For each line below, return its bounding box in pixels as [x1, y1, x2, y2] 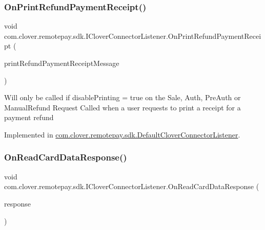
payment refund [4, 112, 54, 123]
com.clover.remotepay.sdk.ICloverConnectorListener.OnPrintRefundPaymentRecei [4, 30, 261, 41]
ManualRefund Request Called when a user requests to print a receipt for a [4, 102, 241, 112]
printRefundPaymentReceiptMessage [4, 58, 119, 68]
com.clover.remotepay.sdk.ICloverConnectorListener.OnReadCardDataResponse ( [4, 181, 259, 192]
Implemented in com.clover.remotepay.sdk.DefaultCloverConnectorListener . [4, 129, 240, 140]
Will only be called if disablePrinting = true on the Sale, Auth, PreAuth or [4, 92, 241, 103]
